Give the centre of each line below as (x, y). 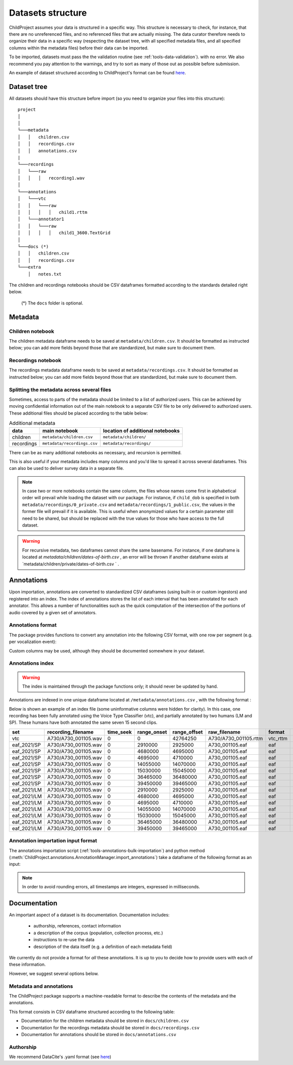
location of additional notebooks (141, 431)
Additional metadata (32, 423)
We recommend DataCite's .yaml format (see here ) (60, 1057)
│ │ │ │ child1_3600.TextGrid (64, 233)
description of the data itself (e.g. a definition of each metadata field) (103, 947)
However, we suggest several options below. (54, 973)
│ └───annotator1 (41, 219)
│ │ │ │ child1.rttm (52, 212)
